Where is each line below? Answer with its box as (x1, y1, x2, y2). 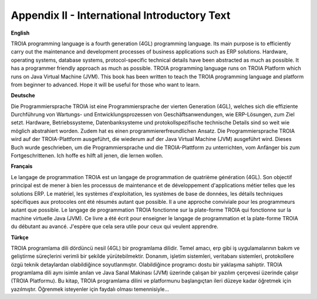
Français (11, 163, 33, 170)
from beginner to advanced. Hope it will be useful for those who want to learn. (11, 81, 200, 88)
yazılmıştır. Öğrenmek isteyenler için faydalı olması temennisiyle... (11, 285, 170, 293)
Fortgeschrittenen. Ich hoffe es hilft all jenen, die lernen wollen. (11, 152, 164, 159)
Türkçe (11, 234, 29, 241)
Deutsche (11, 92, 35, 99)
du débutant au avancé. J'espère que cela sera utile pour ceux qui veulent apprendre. (11, 223, 218, 230)
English (11, 29, 30, 36)
